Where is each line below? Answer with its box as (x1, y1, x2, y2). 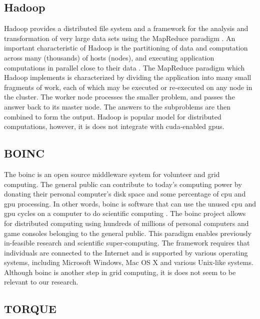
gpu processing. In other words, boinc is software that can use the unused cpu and (4, 198, 256, 208)
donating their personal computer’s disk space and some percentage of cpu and (4, 188, 246, 199)
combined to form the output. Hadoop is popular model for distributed (4, 111, 221, 121)
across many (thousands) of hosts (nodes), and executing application (4, 52, 214, 62)
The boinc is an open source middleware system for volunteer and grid (4, 168, 220, 179)
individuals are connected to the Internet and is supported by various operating (4, 247, 248, 257)
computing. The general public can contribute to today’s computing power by (4, 178, 242, 189)
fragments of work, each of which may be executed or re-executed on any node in (4, 81, 252, 92)
